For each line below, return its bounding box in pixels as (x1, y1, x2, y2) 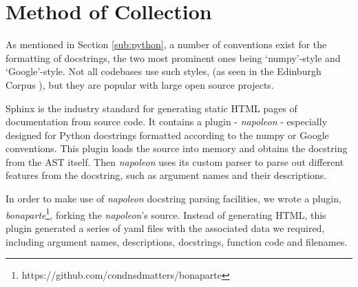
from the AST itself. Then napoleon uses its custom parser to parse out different (6, 154, 344, 169)
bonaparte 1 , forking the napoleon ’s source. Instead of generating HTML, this (6, 205, 326, 222)
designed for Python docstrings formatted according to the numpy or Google (6, 127, 329, 142)
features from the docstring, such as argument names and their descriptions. (6, 168, 327, 182)
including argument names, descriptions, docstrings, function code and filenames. (6, 234, 348, 248)
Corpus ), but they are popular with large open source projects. (6, 77, 274, 92)
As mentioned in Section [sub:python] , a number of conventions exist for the (6, 37, 327, 52)
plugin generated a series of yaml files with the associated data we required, (6, 220, 325, 235)
